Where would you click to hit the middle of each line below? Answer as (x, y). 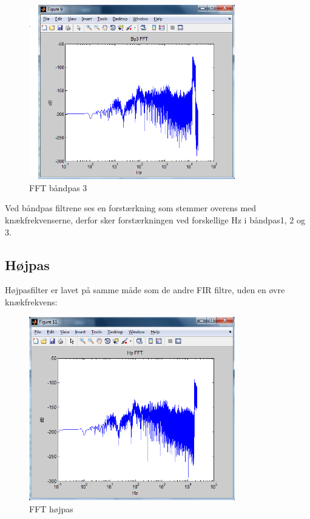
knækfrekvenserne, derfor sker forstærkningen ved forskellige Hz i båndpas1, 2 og (155, 219)
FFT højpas (51, 508)
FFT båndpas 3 (58, 187)
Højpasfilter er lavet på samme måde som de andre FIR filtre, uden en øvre (145, 290)
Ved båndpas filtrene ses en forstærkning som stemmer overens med (131, 208)
